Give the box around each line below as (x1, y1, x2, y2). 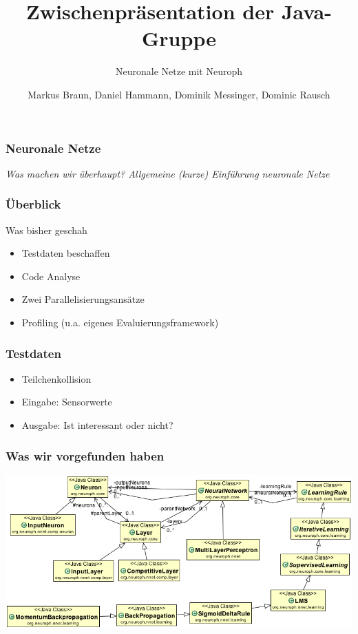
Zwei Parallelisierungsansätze (21, 292, 145, 306)
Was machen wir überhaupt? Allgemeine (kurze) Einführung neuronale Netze (6, 166, 330, 180)
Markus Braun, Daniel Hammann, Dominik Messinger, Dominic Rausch (28, 87, 330, 101)
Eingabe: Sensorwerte (21, 394, 112, 409)
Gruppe (142, 24, 216, 52)
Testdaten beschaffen (21, 246, 110, 260)
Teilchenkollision (21, 371, 92, 385)
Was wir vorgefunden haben (6, 447, 165, 464)
